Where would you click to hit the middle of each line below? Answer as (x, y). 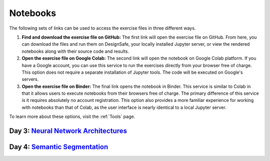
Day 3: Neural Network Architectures (68, 131)
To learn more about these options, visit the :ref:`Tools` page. (72, 117)
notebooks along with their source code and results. (75, 51)
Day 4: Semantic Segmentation (59, 147)
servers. (30, 79)
